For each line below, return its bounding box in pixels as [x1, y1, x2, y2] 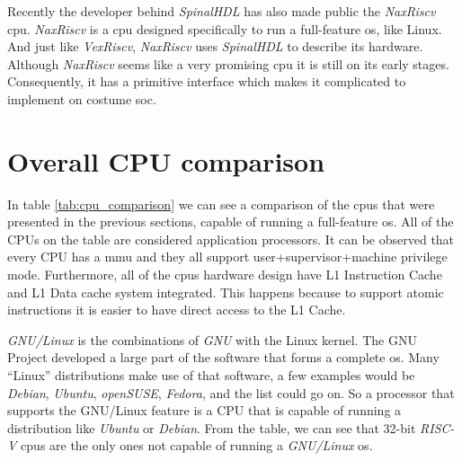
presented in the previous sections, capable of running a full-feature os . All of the [7, 212, 454, 231]
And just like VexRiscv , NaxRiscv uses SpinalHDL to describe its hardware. [7, 37, 423, 56]
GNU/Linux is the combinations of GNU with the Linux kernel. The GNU [7, 330, 417, 349]
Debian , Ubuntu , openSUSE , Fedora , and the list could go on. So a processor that [7, 383, 455, 402]
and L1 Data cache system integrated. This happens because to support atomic [7, 282, 444, 301]
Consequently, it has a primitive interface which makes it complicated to [7, 72, 406, 91]
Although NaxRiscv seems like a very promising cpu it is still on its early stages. [7, 54, 449, 73]
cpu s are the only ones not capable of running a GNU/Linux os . [21, 436, 373, 455]
